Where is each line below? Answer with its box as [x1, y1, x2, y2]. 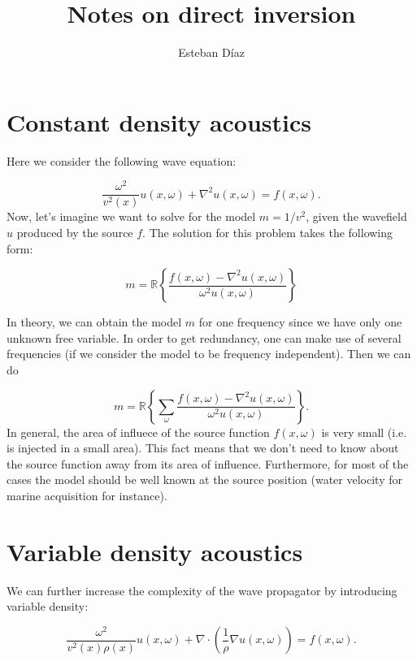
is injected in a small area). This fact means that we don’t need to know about [7, 439, 399, 456]
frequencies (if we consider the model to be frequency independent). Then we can [7, 345, 411, 362]
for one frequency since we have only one [198, 313, 402, 330]
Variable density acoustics [7, 534, 303, 568]
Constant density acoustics [7, 105, 312, 138]
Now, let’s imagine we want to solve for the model [7, 208, 256, 225]
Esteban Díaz [178, 44, 245, 61]
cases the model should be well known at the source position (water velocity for [7, 471, 402, 488]
